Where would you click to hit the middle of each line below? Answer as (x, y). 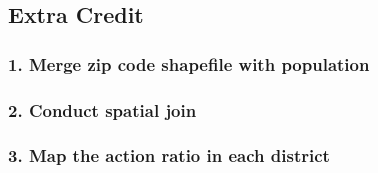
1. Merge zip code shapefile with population (189, 63)
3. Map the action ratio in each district (169, 155)
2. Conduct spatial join (102, 109)
